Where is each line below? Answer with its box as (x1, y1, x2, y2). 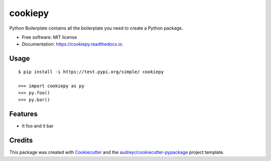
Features (9, 110, 38, 118)
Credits (9, 136, 33, 145)
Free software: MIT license (22, 34, 77, 40)
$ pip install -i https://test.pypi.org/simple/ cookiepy (18, 69, 164, 75)
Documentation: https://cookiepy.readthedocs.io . (22, 41, 123, 47)
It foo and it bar (22, 123, 54, 129)
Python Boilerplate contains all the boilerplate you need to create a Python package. (9, 25, 183, 31)
